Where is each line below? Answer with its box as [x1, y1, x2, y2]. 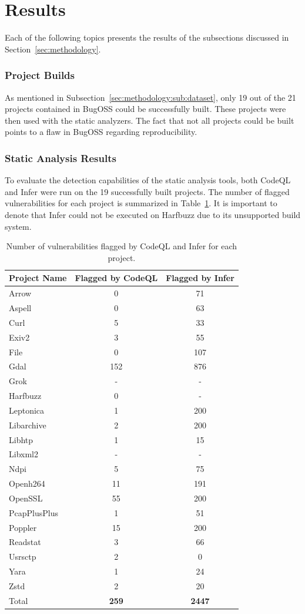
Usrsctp [9, 550, 36, 563]
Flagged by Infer [166, 272, 234, 284]
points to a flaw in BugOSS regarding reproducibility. [5, 126, 197, 138]
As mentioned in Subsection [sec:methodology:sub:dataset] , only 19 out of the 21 [5, 91, 296, 103]
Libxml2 [9, 448, 38, 460]
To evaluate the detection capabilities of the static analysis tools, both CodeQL [5, 174, 291, 186]
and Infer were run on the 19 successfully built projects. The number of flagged [5, 185, 290, 197]
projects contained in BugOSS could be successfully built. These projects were [5, 103, 286, 115]
